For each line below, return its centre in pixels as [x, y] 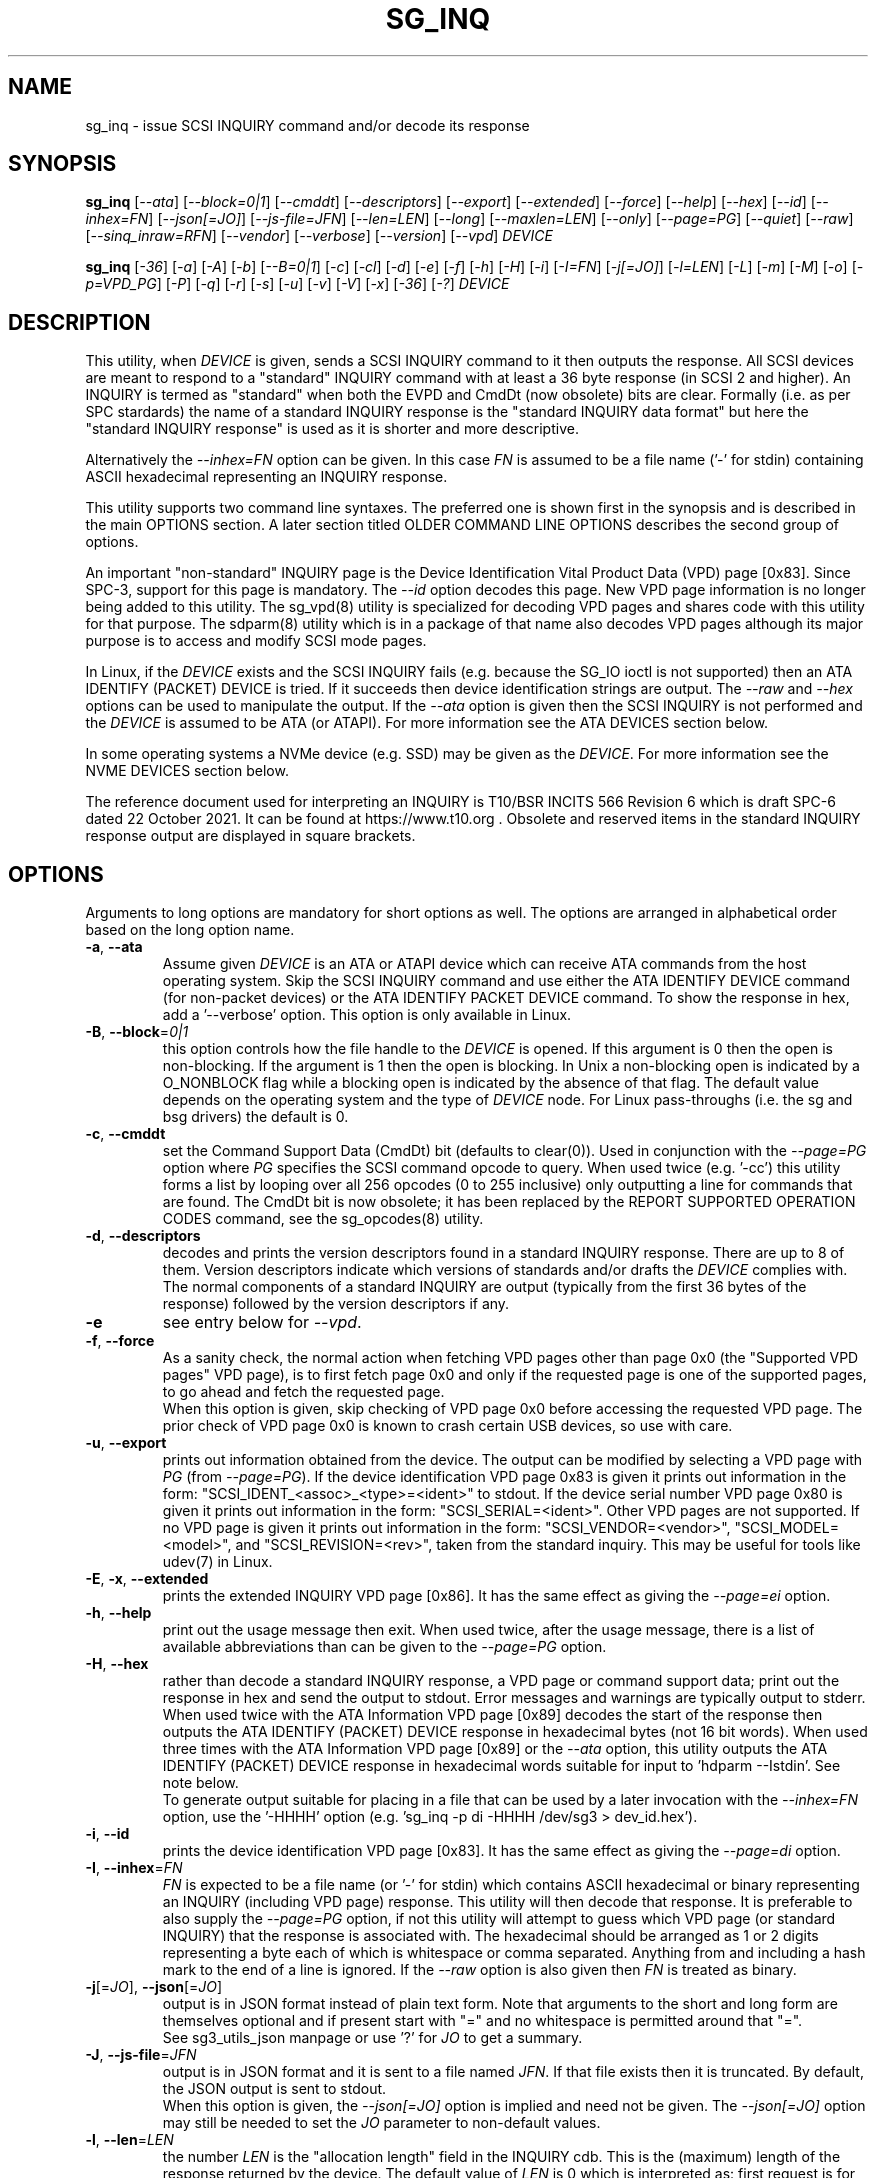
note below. [200, 1783]
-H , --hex [117, 1664]
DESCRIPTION [79, 322]
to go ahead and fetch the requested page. [303, 1392]
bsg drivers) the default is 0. [255, 1117]
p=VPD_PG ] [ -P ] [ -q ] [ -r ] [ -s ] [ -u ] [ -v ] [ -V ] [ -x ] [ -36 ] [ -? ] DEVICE [297, 284]
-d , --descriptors [143, 1236]
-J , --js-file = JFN [141, 2055]
